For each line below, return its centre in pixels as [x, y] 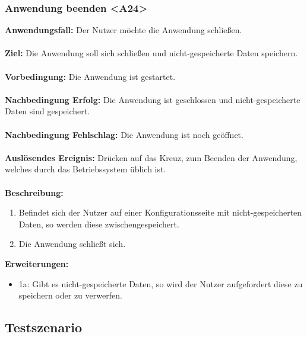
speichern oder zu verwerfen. [70, 295]
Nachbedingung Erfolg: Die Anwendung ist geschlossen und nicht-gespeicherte [153, 99]
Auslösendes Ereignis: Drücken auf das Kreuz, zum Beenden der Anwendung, [151, 157]
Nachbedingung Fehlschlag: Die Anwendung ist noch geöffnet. [124, 134]
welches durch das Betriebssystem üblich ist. [86, 169]
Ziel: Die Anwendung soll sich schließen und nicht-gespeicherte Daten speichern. [151, 53]
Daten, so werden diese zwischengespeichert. [99, 224]
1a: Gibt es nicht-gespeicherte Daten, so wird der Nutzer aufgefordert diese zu [161, 283]
